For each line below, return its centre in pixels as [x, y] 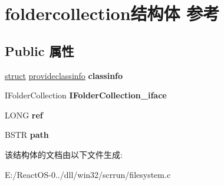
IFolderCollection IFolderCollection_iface [86, 95]
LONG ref [24, 115]
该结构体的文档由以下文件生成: [64, 154]
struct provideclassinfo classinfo [64, 75]
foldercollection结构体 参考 [112, 13]
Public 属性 [39, 50]
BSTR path [27, 135]
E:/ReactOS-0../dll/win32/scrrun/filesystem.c [88, 174]
